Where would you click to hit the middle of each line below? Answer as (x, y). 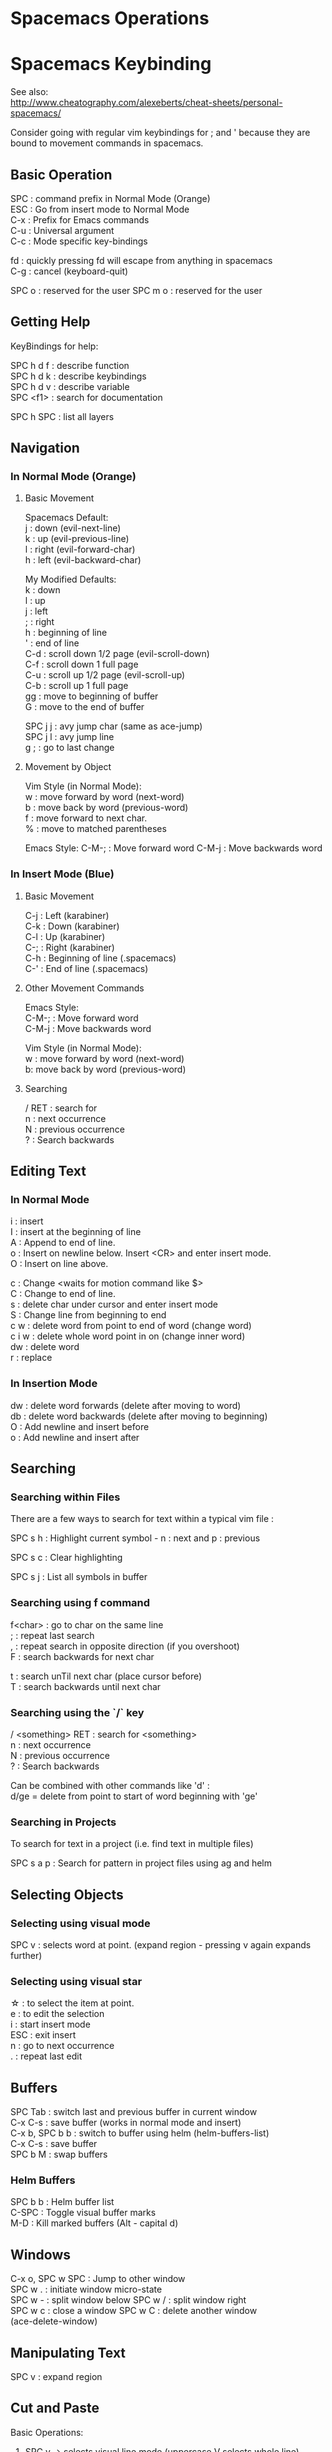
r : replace (31, 1358)
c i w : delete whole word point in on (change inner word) (128, 1336)
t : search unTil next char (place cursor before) (106, 1676)
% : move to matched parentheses (95, 829)
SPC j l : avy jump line (69, 737)
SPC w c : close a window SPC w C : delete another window (134, 2311)
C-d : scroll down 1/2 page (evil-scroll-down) (117, 654)
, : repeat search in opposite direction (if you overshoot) (125, 1646)
